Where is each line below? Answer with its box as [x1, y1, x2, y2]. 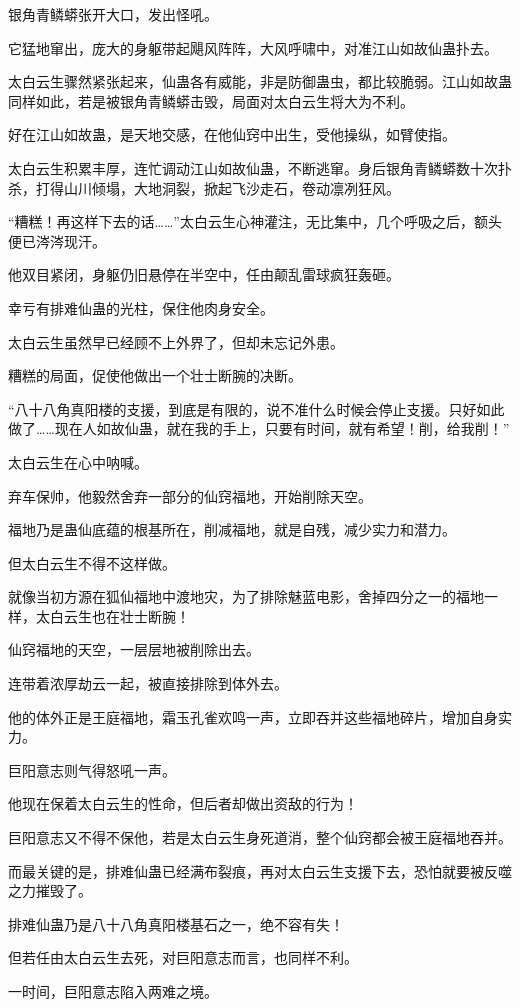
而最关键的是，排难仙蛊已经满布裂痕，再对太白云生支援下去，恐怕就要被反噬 [8, 860, 512, 881]
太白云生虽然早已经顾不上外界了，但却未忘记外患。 [8, 331, 344, 352]
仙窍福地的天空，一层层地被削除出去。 [8, 639, 260, 660]
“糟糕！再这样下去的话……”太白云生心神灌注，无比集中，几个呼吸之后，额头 [8, 211, 502, 232]
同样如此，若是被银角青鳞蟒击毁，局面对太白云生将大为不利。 [8, 90, 414, 111]
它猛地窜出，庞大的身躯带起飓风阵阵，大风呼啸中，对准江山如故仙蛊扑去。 [8, 37, 498, 58]
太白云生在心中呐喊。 [8, 451, 148, 472]
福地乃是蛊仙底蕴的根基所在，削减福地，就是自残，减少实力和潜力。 [8, 519, 456, 540]
